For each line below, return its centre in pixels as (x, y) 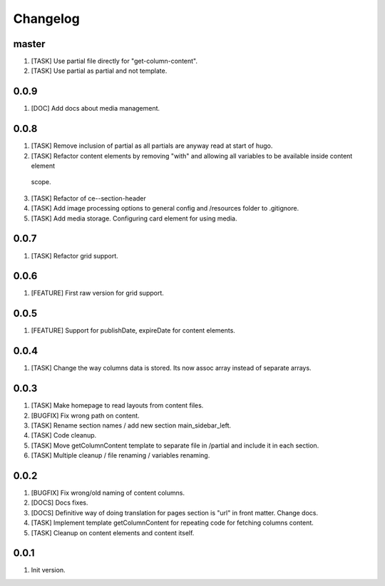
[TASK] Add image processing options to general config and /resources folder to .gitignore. (165, 208)
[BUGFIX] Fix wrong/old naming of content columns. (108, 493)
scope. (41, 182)
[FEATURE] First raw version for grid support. (97, 293)
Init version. (48, 570)
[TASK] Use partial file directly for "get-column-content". (114, 61)
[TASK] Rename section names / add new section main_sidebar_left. (131, 425)
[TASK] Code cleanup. (64, 435)
